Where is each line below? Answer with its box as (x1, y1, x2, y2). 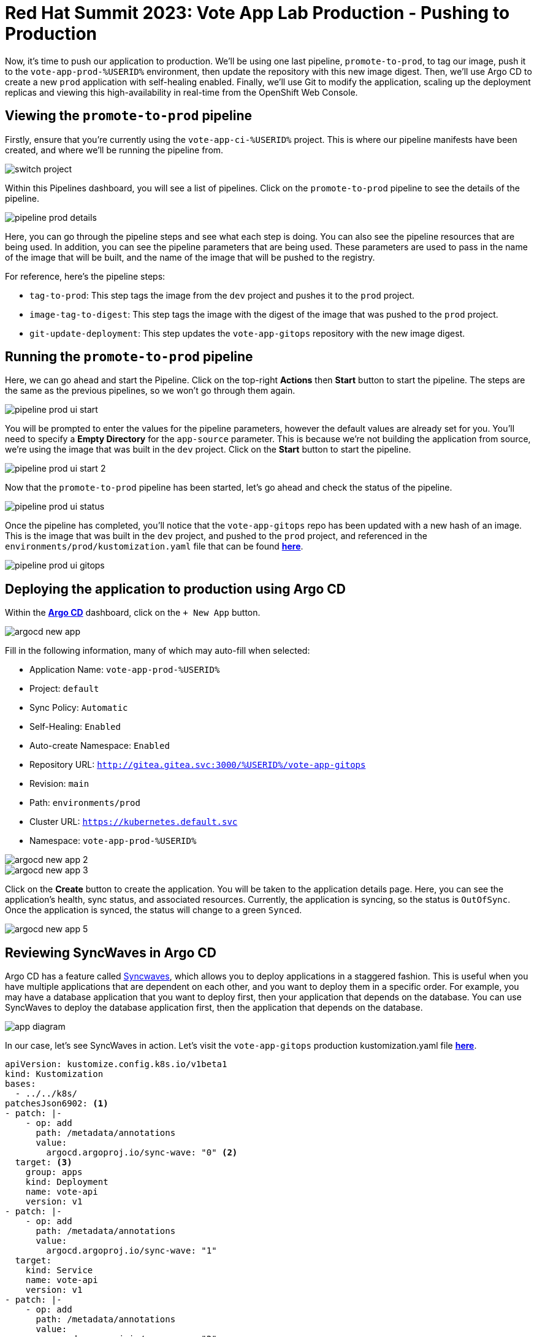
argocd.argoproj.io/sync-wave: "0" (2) (46, 1147, 238, 1158)
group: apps (25, 1167, 83, 1178)
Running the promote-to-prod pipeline (5, 349, 253, 365)
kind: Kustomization (5, 1069, 104, 1079)
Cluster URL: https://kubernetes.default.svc (29, 816, 238, 827)
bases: (5, 1079, 36, 1089)
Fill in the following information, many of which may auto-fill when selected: (5, 645, 310, 656)
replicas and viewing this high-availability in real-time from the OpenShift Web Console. (5, 86, 358, 98)
